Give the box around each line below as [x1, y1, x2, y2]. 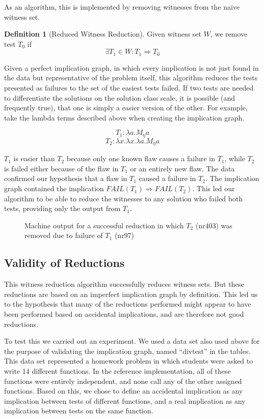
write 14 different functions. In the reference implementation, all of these [4, 366, 231, 376]
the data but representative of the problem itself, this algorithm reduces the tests [4, 72, 258, 83]
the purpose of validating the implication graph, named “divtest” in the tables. [4, 345, 251, 356]
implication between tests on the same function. [4, 405, 153, 416]
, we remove [210, 28, 248, 39]
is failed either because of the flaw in [4, 163, 119, 173]
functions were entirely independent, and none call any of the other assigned [4, 375, 242, 386]
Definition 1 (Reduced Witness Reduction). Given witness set [4, 28, 202, 39]
